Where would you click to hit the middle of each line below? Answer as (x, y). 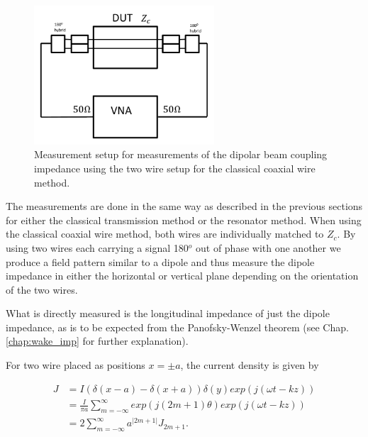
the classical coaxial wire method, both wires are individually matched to (165, 234)
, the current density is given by (250, 365)
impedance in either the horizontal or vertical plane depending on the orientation (182, 276)
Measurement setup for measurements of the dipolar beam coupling (181, 154)
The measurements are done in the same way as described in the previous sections (184, 206)
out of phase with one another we (268, 247)
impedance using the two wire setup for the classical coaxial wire (175, 168)
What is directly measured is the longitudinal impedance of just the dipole (168, 313)
